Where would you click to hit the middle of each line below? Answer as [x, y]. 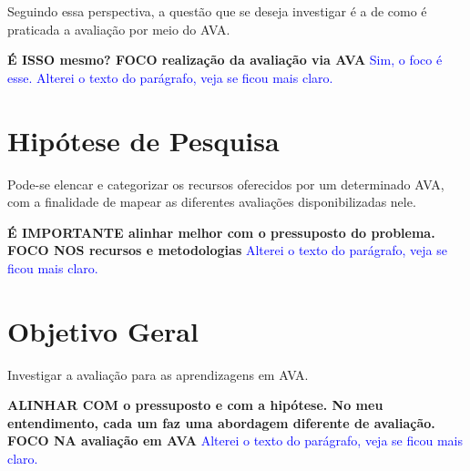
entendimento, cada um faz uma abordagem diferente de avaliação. [221, 422]
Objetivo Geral [103, 330]
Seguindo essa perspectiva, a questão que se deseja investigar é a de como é [217, 11]
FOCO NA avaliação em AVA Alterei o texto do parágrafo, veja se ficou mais [235, 440]
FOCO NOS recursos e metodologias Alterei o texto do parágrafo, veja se [227, 250]
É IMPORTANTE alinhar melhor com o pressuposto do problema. [221, 232]
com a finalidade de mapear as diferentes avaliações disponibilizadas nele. [212, 202]
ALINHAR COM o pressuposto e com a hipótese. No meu [195, 405]
